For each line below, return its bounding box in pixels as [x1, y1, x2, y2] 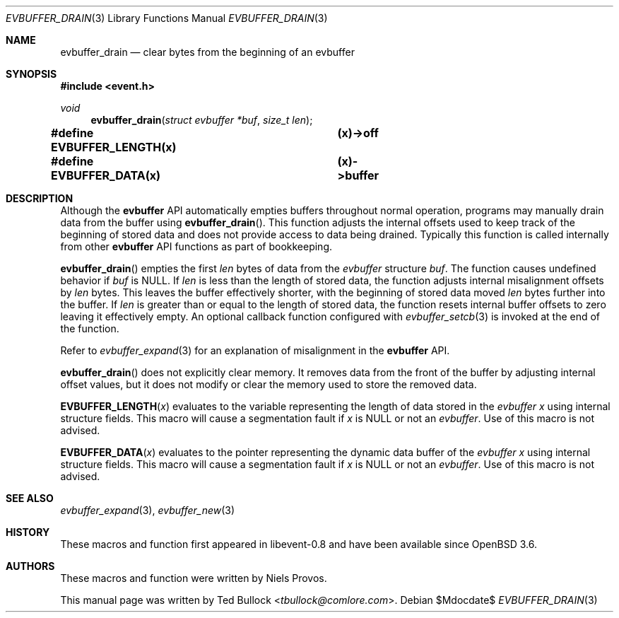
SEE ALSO [6, 492, 54, 504]
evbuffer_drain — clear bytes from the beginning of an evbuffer [60, 46, 355, 58]
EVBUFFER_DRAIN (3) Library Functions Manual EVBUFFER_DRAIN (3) [6, 12, 328, 24]
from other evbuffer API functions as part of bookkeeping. [60, 240, 333, 252]
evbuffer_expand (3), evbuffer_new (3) [60, 504, 235, 516]
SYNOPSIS [6, 68, 57, 80]
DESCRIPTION [6, 192, 73, 204]
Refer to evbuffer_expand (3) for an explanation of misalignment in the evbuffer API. [60, 344, 450, 356]
